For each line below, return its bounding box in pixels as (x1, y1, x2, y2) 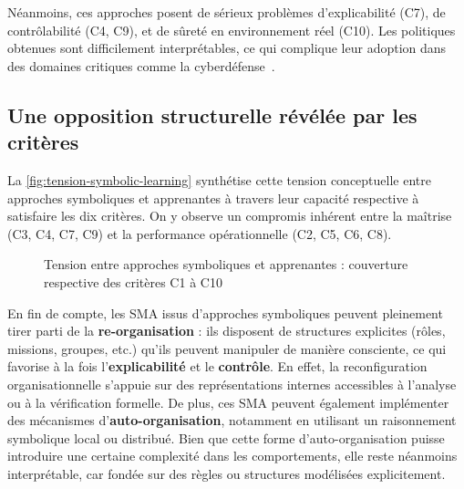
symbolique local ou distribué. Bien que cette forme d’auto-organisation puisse (7, 428, 445, 447)
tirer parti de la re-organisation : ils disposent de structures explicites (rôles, (7, 321, 446, 340)
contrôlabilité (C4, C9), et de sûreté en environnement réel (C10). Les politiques (7, 20, 456, 39)
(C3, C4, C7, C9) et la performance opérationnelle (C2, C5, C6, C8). (7, 224, 392, 243)
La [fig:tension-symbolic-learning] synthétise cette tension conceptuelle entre (7, 170, 431, 189)
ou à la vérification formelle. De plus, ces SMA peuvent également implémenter (7, 392, 449, 411)
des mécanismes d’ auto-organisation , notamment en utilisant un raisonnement (7, 411, 457, 430)
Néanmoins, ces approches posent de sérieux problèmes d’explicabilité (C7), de (7, 3, 446, 21)
